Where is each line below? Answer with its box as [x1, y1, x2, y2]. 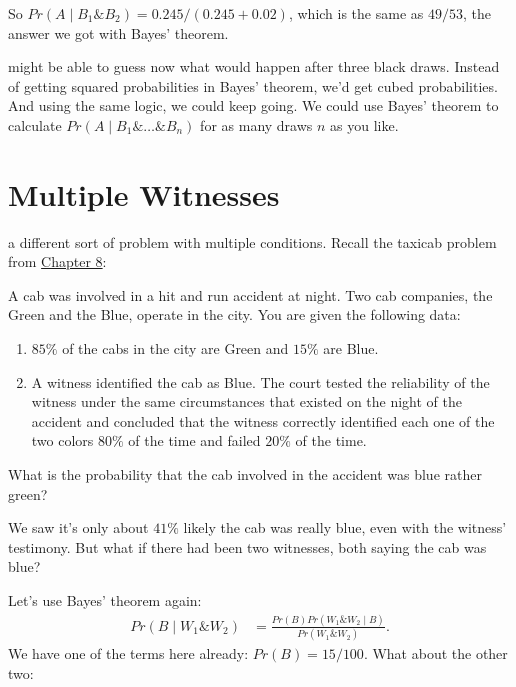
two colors [31, 430, 94, 451]
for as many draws [200, 114, 313, 135]
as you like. [330, 114, 399, 135]
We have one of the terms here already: [8, 643, 249, 664]
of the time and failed [128, 430, 261, 451]
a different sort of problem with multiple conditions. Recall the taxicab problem [8, 231, 497, 252]
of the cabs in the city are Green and [62, 338, 289, 359]
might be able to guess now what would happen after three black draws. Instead [8, 56, 500, 77]
